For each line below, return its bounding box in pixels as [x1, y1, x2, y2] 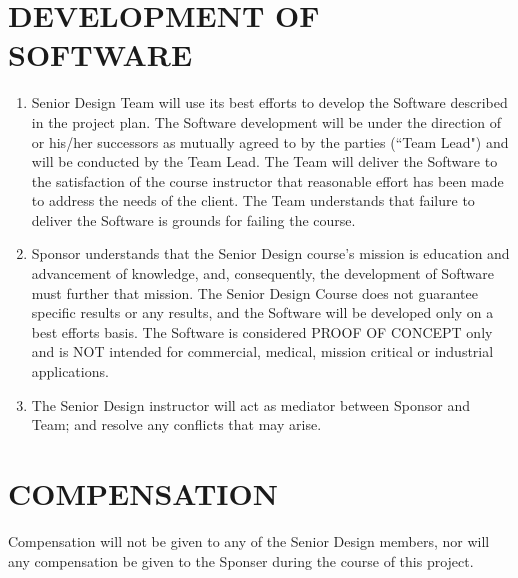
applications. [31, 361, 109, 382]
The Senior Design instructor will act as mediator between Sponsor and [31, 394, 470, 415]
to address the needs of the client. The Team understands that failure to [31, 190, 475, 211]
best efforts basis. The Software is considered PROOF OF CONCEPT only [31, 321, 493, 342]
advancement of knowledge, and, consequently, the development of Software [31, 263, 494, 284]
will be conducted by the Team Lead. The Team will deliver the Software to [31, 151, 498, 172]
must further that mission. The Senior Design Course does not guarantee [31, 282, 478, 303]
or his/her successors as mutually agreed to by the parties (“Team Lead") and [31, 131, 509, 152]
